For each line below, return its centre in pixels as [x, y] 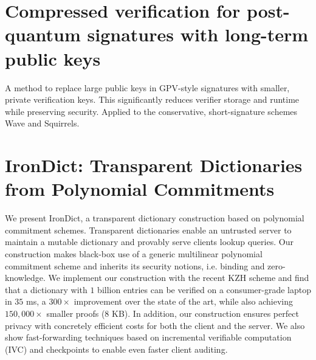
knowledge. [25, 278]
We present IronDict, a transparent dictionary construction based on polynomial [155, 218]
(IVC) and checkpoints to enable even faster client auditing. [116, 349]
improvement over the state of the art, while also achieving [183, 301]
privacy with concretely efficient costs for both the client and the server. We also [155, 325]
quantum [43, 34]
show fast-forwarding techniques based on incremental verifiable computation [148, 337]
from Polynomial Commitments [140, 189]
